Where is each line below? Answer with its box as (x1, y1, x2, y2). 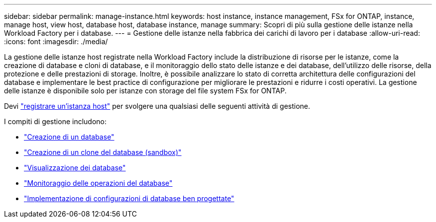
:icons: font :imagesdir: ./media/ (4, 37, 108, 46)
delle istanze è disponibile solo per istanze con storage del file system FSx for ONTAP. (4, 86, 287, 95)
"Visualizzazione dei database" (24, 163, 126, 172)
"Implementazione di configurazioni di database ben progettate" (24, 194, 234, 203)
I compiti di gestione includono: (4, 117, 107, 126)
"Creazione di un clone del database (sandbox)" (24, 148, 182, 156)
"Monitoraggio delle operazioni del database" (24, 179, 173, 187)
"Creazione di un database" (24, 133, 114, 141)
